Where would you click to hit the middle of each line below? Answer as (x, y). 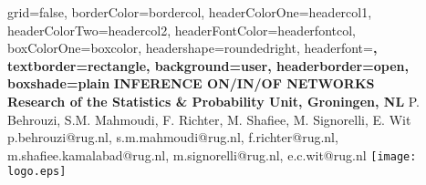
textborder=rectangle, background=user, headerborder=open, (208, 65)
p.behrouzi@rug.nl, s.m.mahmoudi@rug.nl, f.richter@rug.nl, (173, 137)
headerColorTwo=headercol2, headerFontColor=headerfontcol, (182, 30)
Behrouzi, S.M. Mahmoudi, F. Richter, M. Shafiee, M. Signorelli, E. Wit (209, 119)
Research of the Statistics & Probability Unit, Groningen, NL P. (214, 101)
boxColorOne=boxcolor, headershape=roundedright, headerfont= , (192, 48)
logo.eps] (37, 172)
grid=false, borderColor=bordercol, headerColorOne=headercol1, (190, 12)
